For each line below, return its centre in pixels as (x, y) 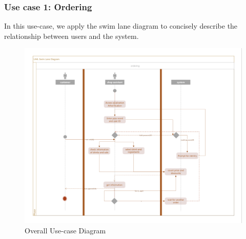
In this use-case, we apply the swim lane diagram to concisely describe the (121, 26)
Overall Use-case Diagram (65, 230)
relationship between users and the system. (71, 36)
